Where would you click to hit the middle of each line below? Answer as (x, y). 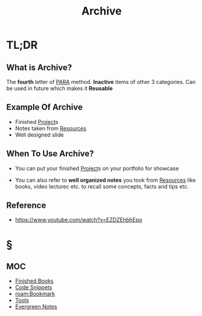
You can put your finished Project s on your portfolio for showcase (97, 168)
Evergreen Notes (36, 307)
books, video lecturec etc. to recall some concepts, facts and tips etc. (102, 186)
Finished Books (34, 281)
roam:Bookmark (35, 294)
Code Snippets (34, 288)
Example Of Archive (44, 107)
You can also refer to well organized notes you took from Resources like (105, 180)
